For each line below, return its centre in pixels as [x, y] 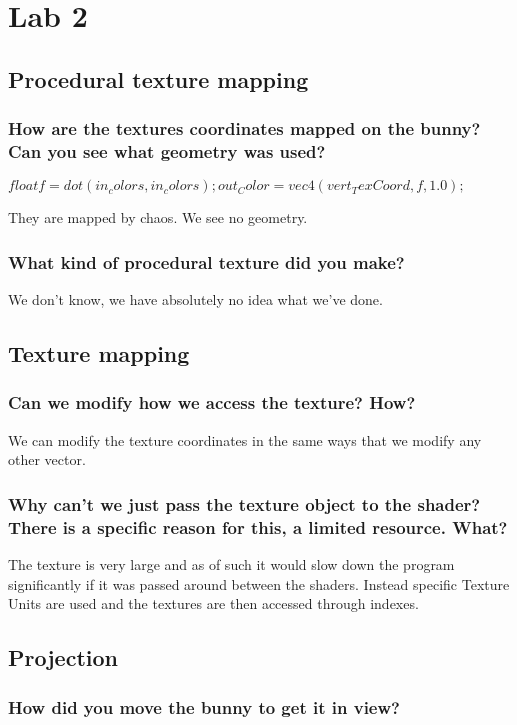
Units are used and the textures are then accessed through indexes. [213, 603]
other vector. [47, 459]
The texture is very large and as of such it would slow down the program [231, 564]
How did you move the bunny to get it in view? [204, 706]
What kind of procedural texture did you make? [206, 261]
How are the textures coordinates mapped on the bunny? [244, 128]
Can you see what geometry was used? [167, 151]
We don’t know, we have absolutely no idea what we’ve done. [195, 299]
